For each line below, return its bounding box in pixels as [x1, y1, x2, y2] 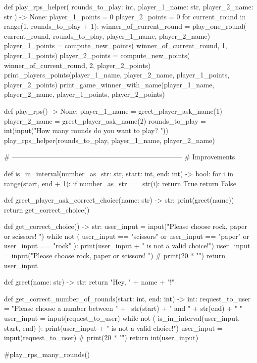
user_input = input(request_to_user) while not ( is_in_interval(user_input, [4, 313, 240, 323]
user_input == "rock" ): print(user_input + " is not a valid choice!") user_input [4, 240, 251, 251]
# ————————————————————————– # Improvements [4, 151, 235, 162]
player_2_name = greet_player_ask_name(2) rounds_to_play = [4, 115, 206, 126]
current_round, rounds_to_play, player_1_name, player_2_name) [4, 30, 210, 41]
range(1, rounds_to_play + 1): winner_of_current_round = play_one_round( [4, 21, 247, 31]
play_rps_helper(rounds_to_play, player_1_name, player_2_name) [4, 135, 215, 145]
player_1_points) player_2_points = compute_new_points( [4, 50, 190, 60]
